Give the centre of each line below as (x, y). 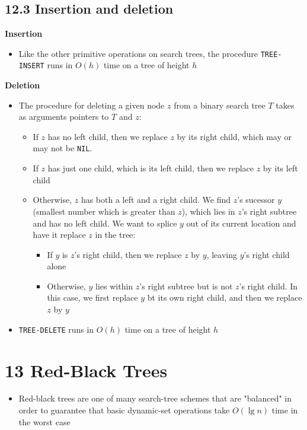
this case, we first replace (92, 297)
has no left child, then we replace (108, 136)
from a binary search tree (220, 105)
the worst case (44, 421)
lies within (114, 286)
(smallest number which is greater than (104, 211)
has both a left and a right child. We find (156, 200)
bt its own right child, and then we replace (225, 297)
